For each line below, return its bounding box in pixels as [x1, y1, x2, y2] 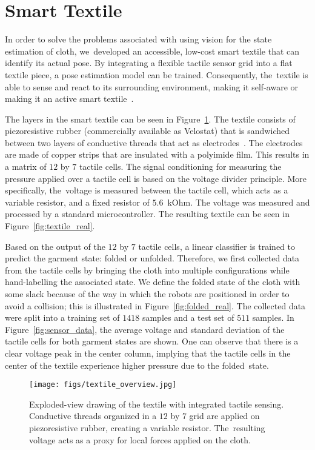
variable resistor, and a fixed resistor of [5, 195, 150, 208]
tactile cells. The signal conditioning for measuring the [79, 160, 282, 173]
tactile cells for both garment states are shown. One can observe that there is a [5, 335, 299, 348]
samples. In [252, 311, 294, 324]
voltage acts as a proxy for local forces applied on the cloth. [29, 433, 251, 446]
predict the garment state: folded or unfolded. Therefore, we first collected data [5, 252, 300, 264]
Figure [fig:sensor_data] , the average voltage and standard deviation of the [5, 323, 285, 335]
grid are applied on [189, 409, 260, 422]
